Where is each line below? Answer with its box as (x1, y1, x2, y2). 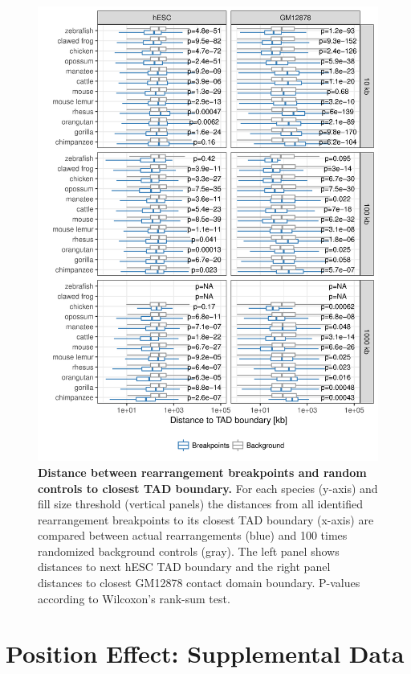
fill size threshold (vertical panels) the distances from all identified (38, 495, 363, 512)
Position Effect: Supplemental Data (6, 637, 405, 670)
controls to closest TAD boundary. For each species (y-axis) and (38, 479, 378, 496)
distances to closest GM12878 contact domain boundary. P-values (38, 574, 360, 591)
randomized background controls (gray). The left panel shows (38, 542, 340, 559)
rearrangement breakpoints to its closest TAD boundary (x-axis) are (38, 511, 374, 528)
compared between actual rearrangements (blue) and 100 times (38, 527, 348, 544)
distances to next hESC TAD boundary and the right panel (38, 558, 331, 575)
